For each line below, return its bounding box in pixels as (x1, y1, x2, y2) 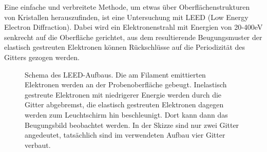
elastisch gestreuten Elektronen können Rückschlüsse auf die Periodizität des (4, 42, 245, 52)
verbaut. (25, 139, 51, 150)
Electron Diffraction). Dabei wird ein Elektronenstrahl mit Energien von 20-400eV (4, 22, 263, 32)
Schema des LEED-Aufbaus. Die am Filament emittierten (25, 69, 206, 80)
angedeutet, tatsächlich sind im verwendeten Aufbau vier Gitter (25, 129, 225, 140)
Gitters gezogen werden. (4, 51, 80, 62)
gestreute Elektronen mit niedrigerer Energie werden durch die (25, 89, 222, 100)
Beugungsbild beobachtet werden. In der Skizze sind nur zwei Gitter (25, 119, 239, 130)
